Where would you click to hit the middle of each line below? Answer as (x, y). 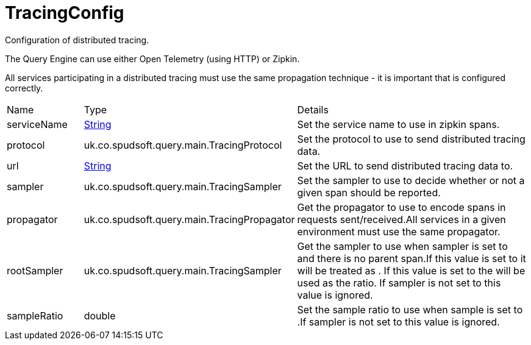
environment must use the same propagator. (399, 231)
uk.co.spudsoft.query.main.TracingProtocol (183, 145)
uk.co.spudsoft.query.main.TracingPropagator (189, 219)
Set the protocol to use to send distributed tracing (411, 139)
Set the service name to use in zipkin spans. (398, 124)
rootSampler (35, 270)
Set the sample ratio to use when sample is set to (410, 309)
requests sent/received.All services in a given (401, 219)
